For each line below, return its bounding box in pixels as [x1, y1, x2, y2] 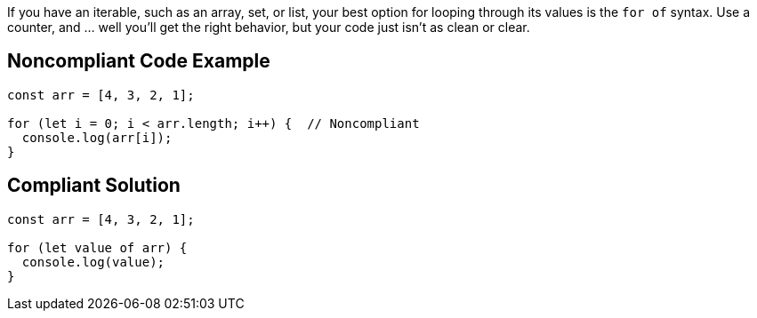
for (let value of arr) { [7, 240, 188, 255]
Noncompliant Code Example [7, 50, 270, 73]
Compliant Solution [7, 174, 181, 197]
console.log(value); [21, 254, 165, 269]
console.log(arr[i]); [21, 130, 173, 145]
